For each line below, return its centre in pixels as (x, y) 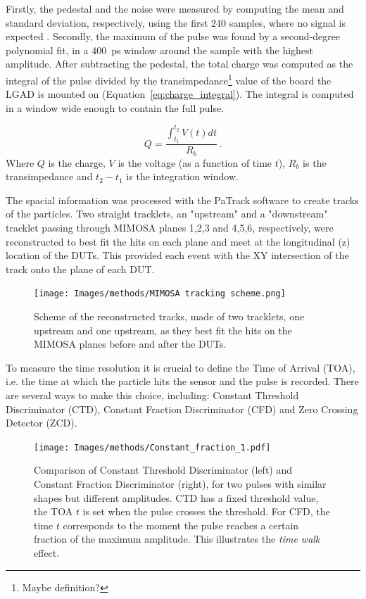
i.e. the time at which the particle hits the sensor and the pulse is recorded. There (182, 381)
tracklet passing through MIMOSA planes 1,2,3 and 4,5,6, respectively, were (170, 227)
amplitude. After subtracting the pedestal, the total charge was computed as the (179, 64)
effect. (47, 552)
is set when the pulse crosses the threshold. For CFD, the (206, 511)
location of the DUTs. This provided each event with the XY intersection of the (177, 255)
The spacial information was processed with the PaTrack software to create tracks (182, 200)
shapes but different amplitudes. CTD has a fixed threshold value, (176, 497)
